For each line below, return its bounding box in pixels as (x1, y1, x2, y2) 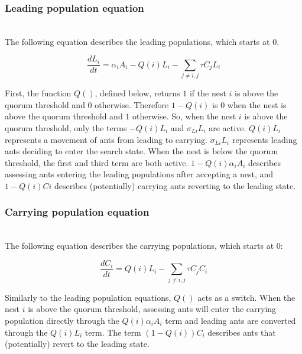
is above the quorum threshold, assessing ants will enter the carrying (28, 303, 277, 315)
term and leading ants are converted (165, 314, 296, 326)
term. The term (85, 326, 141, 338)
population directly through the (5, 314, 119, 326)
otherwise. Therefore (95, 98, 169, 111)
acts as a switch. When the (197, 291, 295, 303)
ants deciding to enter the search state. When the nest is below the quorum (5, 145, 278, 157)
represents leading (232, 133, 297, 145)
